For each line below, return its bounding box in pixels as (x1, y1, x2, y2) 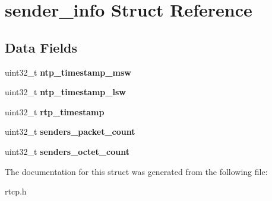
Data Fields (5, 38, 78, 56)
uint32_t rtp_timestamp (5, 105, 105, 118)
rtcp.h (5, 185, 27, 197)
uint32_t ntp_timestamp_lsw (5, 86, 126, 98)
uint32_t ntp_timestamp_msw (5, 66, 131, 78)
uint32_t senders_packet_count (5, 125, 135, 138)
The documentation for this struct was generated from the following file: (5, 165, 268, 177)
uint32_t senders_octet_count (5, 145, 129, 157)
